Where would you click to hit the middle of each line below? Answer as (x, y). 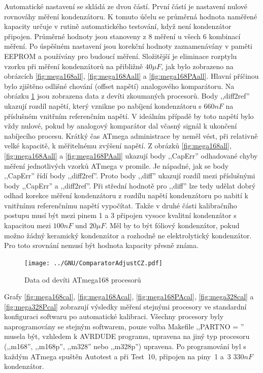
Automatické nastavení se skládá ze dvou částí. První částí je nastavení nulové (126, 6)
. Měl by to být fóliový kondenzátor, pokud (172, 225)
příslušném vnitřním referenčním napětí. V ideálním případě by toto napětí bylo (129, 116)
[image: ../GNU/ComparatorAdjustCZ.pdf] (94, 263)
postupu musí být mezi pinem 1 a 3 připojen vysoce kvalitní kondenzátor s (120, 215)
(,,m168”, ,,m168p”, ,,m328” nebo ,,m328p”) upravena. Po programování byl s (125, 346)
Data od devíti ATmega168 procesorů (83, 279)
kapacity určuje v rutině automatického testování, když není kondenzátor (118, 26)
